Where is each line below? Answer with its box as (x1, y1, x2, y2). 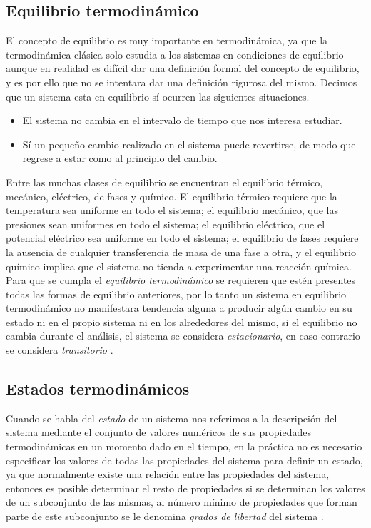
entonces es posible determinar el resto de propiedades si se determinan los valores (6, 480, 365, 495)
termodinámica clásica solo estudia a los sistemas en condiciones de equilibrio (6, 46, 344, 61)
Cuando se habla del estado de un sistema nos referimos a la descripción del (6, 410, 337, 425)
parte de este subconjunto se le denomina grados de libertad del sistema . (6, 509, 324, 524)
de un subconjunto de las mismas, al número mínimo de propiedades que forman (6, 494, 357, 509)
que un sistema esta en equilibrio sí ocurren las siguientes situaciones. (6, 88, 310, 103)
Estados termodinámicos (6, 377, 190, 400)
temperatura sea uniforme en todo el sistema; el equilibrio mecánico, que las (6, 203, 338, 218)
